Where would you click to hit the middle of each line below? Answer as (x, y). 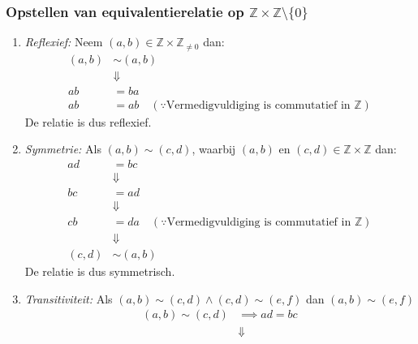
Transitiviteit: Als (69, 298)
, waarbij (214, 149)
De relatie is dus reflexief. (88, 121)
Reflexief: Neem (64, 42)
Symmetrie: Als (63, 149)
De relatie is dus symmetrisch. (100, 271)
